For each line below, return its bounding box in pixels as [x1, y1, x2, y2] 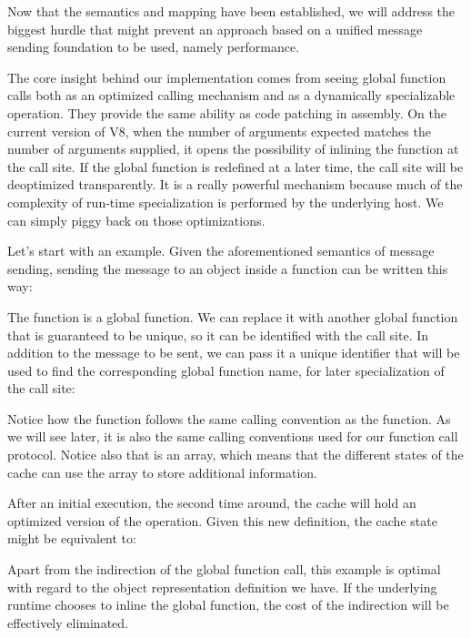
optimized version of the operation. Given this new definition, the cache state [7, 511, 437, 530]
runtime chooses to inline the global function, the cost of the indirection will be [7, 595, 449, 614]
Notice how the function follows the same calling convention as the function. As [7, 409, 451, 428]
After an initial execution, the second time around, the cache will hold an [7, 493, 416, 512]
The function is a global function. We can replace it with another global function [7, 307, 458, 326]
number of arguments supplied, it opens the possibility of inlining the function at [7, 139, 459, 158]
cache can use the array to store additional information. [7, 462, 317, 481]
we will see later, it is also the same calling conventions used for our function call [7, 427, 458, 446]
